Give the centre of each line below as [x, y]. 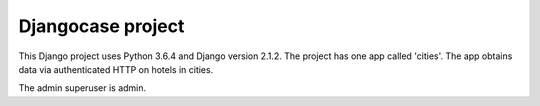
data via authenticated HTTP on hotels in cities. [116, 69]
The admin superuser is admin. [82, 88]
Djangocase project [101, 26]
